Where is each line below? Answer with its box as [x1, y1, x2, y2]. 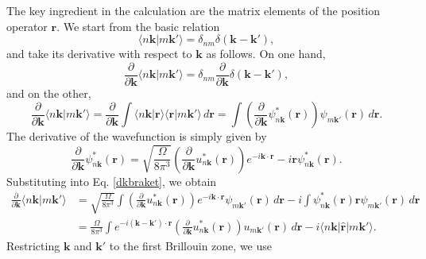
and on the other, [6, 84, 91, 101]
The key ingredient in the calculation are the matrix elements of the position [6, 2, 381, 18]
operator [6, 17, 48, 34]
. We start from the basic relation [56, 17, 220, 34]
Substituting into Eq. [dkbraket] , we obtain [6, 172, 217, 189]
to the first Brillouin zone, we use [109, 237, 272, 253]
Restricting [6, 237, 60, 253]
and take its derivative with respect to [6, 45, 192, 62]
